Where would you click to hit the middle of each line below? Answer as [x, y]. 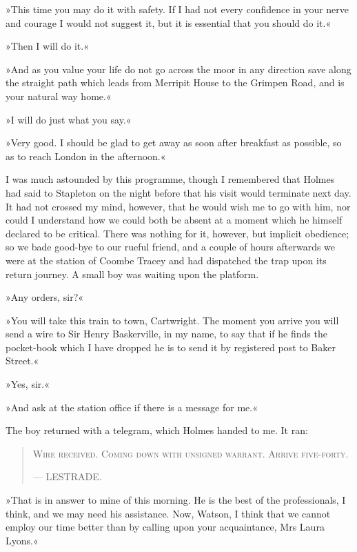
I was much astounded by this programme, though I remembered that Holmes [170, 179]
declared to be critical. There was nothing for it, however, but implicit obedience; [177, 233]
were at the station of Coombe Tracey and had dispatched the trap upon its [166, 260]
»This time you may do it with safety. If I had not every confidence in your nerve [177, 9]
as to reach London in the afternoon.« [86, 156]
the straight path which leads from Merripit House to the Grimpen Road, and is [175, 82]
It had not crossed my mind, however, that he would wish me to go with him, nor [178, 206]
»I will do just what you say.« [69, 119]
